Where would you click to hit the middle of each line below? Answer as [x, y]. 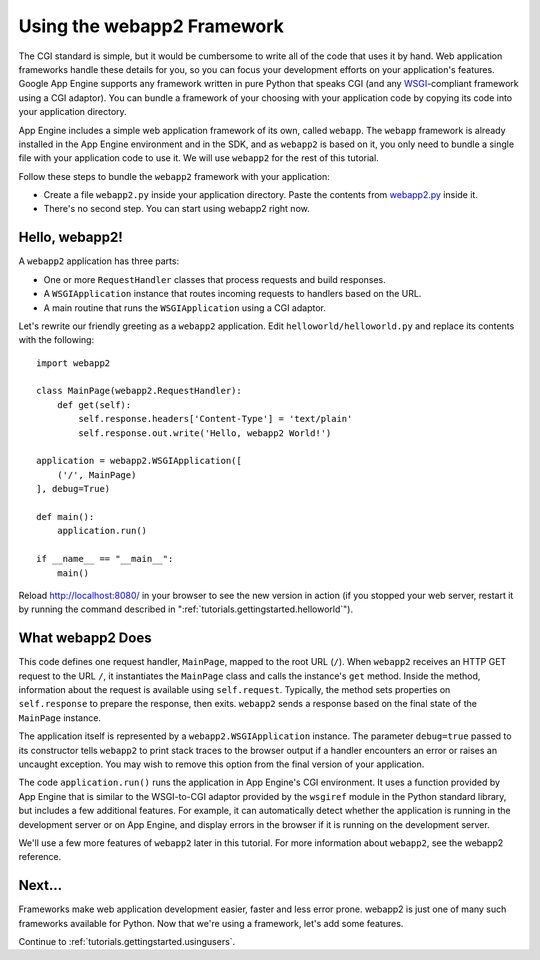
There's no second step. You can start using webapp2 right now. [176, 209]
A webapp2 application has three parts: [99, 261]
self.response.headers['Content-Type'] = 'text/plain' [215, 419]
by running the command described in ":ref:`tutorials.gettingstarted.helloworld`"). [186, 609]
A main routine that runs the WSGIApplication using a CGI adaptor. [185, 307]
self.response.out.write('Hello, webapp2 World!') [205, 433]
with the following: [56, 340]
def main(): [65, 516]
